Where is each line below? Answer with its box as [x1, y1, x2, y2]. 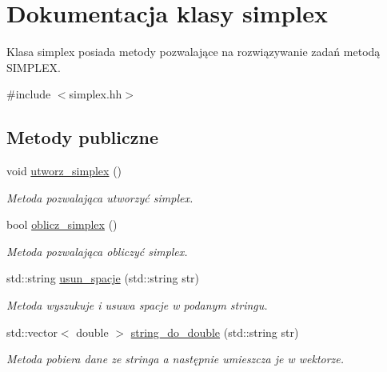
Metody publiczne [6, 125, 158, 150]
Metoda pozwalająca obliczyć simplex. [6, 242, 188, 259]
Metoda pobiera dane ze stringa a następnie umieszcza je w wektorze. [6, 350, 345, 367]
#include [6, 86, 51, 102]
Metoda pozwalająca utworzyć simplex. [6, 189, 193, 206]
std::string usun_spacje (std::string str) [6, 270, 200, 286]
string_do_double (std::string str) [130, 323, 299, 340]
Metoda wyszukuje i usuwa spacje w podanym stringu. [6, 297, 268, 314]
